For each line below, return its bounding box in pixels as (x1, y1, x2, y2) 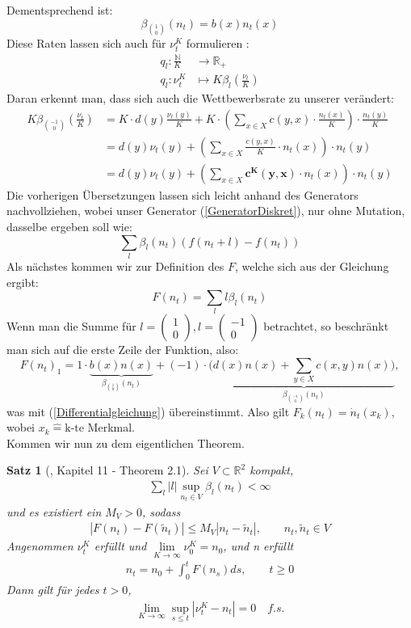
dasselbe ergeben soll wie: (6, 218, 132, 235)
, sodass (142, 503, 181, 520)
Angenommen (6, 537, 73, 554)
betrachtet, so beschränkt (263, 318, 389, 335)
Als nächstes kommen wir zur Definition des (6, 257, 224, 274)
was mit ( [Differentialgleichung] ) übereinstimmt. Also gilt (6, 403, 290, 419)
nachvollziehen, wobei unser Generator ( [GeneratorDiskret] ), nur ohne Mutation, (6, 202, 405, 219)
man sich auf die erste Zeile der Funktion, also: (6, 341, 239, 358)
